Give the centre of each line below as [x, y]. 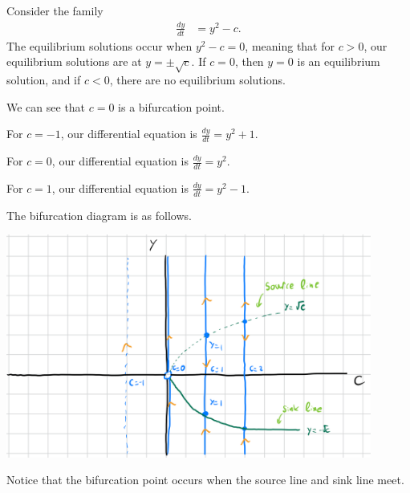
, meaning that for [290, 45]
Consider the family [55, 10]
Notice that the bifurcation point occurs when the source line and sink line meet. [205, 480]
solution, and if [44, 80]
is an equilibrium [339, 61]
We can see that [46, 106]
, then [249, 61]
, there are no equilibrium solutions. [197, 80]
